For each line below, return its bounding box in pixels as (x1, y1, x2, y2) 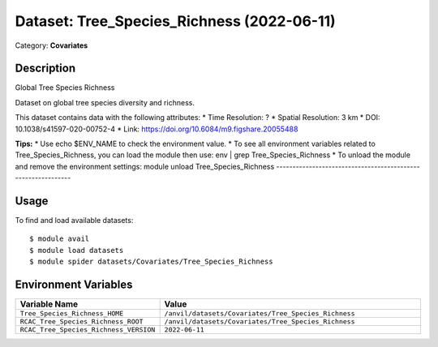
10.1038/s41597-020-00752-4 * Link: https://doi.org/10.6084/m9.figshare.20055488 (15, 124, 298, 134)
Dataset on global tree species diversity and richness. (15, 97, 195, 107)
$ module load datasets (29, 246, 124, 255)
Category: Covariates (15, 41, 88, 50)
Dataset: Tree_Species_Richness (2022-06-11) (15, 12, 336, 30)
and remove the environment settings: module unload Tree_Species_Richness (15, 161, 275, 171)
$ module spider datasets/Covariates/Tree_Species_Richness (29, 257, 273, 267)
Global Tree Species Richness (15, 83, 115, 92)
